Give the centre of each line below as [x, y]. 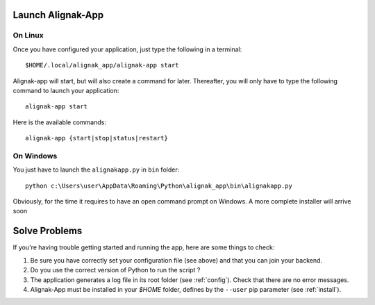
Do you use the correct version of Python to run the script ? [115, 270]
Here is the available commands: [60, 122]
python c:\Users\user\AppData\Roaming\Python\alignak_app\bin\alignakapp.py [159, 186]
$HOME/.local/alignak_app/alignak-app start [102, 65]
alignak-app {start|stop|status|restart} [97, 138]
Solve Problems [48, 231]
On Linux [28, 35]
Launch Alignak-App [58, 15]
